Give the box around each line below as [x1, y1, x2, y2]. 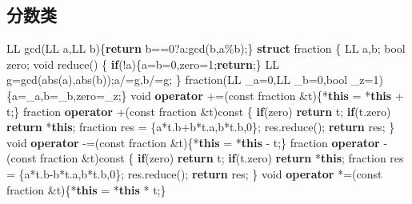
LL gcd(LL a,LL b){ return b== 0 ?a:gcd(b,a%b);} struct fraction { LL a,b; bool [6, 40, 406, 57]
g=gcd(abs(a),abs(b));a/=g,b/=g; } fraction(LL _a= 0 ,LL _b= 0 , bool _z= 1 [6, 71, 379, 88]
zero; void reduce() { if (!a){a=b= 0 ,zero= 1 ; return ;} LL [6, 55, 280, 72]
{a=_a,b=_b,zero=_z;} [6, 86, 127, 103]
